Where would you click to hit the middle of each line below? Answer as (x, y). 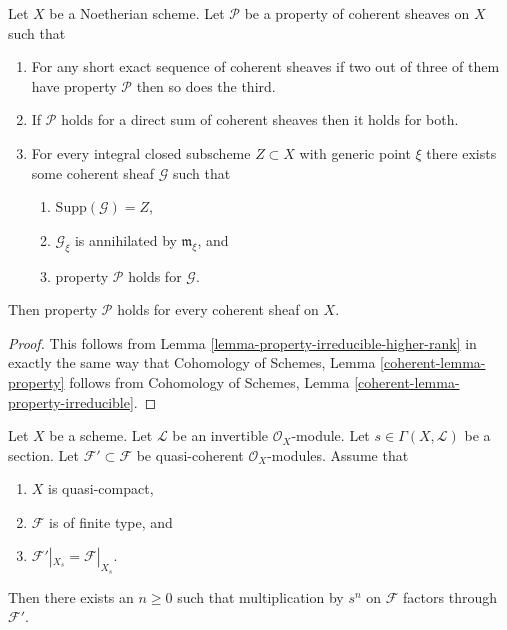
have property (74, 85)
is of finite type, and (111, 521)
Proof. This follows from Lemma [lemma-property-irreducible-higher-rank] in (242, 342)
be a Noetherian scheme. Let (137, 13)
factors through (450, 596)
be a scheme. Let (101, 435)
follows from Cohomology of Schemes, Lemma (209, 381)
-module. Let (330, 435)
